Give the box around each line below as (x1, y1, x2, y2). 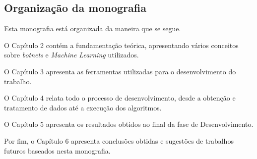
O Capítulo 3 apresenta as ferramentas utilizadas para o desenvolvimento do (4, 66, 236, 76)
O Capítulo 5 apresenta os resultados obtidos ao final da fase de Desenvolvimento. (4, 119, 254, 129)
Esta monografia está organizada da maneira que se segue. (4, 23, 181, 34)
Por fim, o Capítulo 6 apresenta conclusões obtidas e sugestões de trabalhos (4, 135, 234, 146)
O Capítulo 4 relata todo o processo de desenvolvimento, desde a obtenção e (4, 93, 236, 103)
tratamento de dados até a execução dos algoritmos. (4, 102, 162, 112)
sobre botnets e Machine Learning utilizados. (4, 50, 139, 60)
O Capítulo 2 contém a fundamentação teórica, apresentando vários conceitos (4, 40, 239, 50)
